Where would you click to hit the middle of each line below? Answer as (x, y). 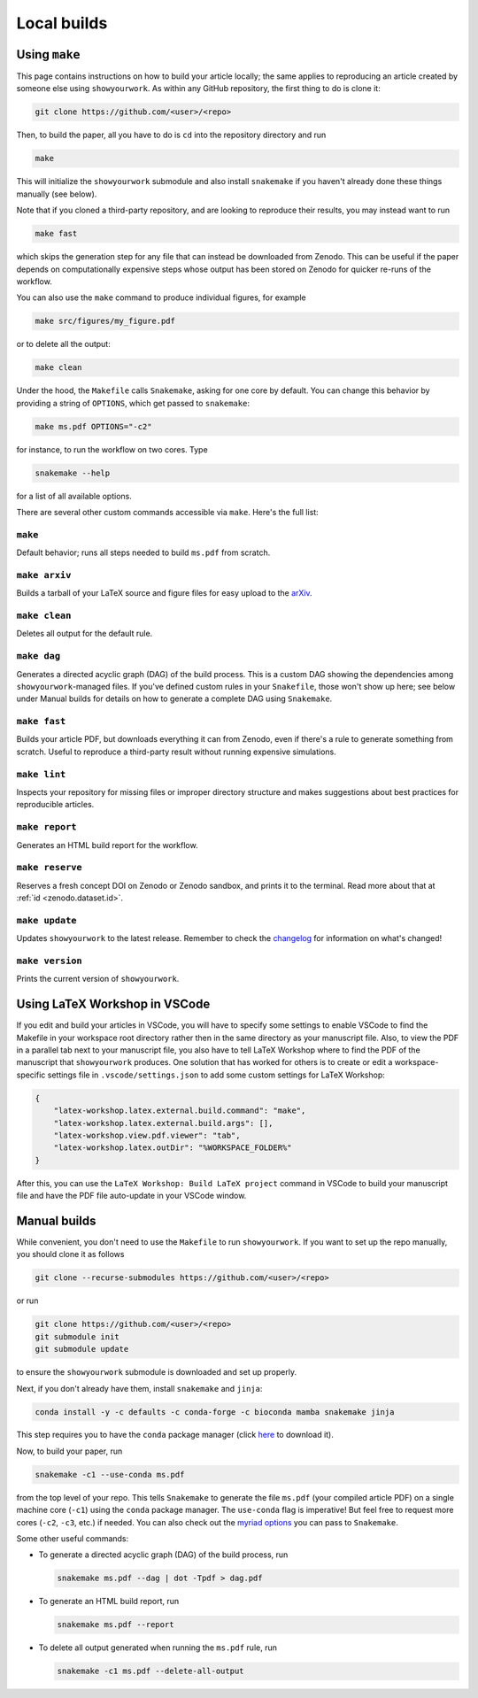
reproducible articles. (55, 805)
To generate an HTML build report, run (109, 1602)
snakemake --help (73, 473)
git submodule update (82, 1349)
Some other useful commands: (73, 1539)
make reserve (50, 868)
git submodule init (77, 1336)
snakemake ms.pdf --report (116, 1625)
